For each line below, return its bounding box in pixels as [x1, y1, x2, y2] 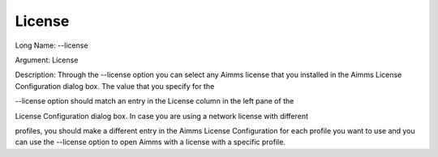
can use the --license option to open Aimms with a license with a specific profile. [15, 138, 286, 147]
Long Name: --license [15, 40, 88, 50]
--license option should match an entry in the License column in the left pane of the [15, 96, 294, 106]
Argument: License [15, 55, 79, 65]
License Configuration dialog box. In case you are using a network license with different [15, 111, 308, 121]
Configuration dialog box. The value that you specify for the [15, 81, 215, 91]
